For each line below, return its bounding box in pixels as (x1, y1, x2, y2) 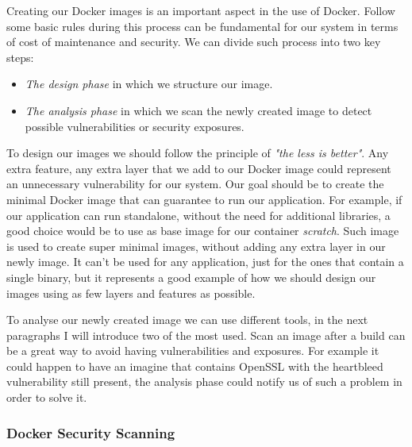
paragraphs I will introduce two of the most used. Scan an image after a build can (6, 326, 406, 343)
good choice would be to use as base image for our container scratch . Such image (6, 222, 399, 239)
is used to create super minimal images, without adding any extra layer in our (6, 237, 386, 254)
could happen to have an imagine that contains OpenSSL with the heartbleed (6, 357, 383, 374)
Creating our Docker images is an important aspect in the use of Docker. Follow (6, 2, 395, 18)
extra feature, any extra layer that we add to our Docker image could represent (6, 160, 391, 176)
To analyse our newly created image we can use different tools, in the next (6, 311, 368, 328)
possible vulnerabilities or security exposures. (25, 118, 245, 134)
